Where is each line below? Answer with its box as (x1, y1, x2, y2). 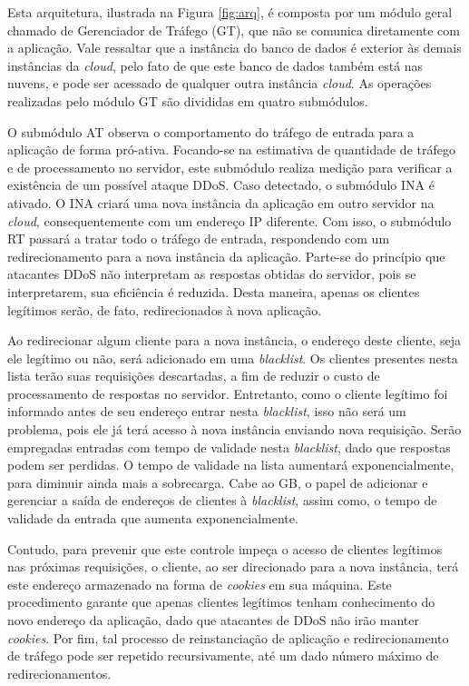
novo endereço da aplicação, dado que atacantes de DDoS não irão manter (7, 611, 420, 629)
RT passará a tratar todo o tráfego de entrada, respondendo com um (7, 229, 390, 248)
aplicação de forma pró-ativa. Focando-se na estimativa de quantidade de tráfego (7, 140, 455, 159)
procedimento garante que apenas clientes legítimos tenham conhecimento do (7, 592, 435, 611)
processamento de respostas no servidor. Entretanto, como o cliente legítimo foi (7, 383, 448, 403)
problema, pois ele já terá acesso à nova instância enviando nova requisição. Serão (7, 420, 462, 439)
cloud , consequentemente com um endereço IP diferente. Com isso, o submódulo (7, 211, 452, 230)
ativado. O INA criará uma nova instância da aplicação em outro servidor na (7, 193, 435, 212)
